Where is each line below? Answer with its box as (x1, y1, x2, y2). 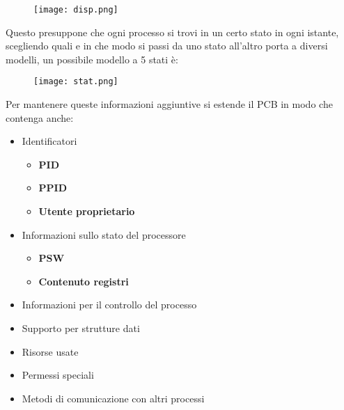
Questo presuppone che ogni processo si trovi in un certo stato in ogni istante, (6, 24, 339, 39)
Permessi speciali (22, 368, 94, 382)
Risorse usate (22, 344, 79, 358)
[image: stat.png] (33, 77, 118, 87)
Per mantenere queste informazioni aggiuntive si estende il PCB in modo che (6, 97, 333, 111)
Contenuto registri (38, 274, 129, 288)
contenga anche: (6, 110, 74, 125)
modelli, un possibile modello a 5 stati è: (6, 52, 178, 66)
